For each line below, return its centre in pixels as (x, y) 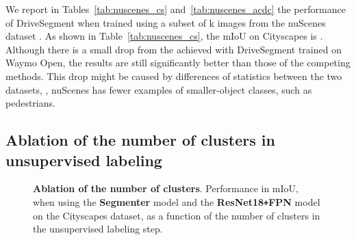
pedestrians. (30, 103)
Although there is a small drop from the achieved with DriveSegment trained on (174, 49)
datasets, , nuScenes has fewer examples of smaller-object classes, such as (159, 89)
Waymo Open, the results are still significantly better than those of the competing (178, 63)
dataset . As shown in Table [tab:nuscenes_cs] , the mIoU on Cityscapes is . (164, 36)
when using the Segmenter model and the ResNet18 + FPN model (177, 201)
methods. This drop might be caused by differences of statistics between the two (174, 76)
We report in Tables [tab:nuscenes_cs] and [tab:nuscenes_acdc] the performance (176, 9)
